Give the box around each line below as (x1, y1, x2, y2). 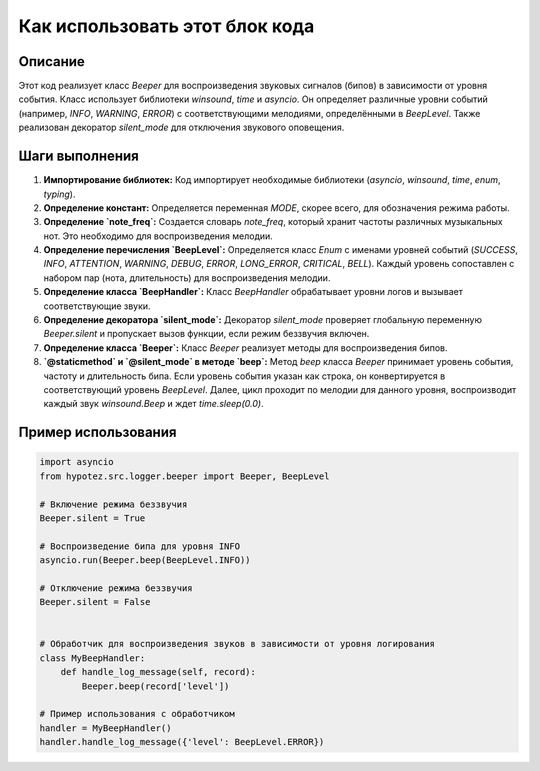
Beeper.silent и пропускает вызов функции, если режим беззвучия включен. (43, 328, 370, 340)
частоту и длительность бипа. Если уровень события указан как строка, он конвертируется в (43, 370, 446, 382)
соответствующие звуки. (43, 300, 151, 312)
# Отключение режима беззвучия (39, 582, 194, 594)
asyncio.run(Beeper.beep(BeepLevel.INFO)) (39, 555, 251, 566)
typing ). (43, 188, 76, 200)
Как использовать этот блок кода (18, 15, 315, 37)
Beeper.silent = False (39, 596, 151, 608)
